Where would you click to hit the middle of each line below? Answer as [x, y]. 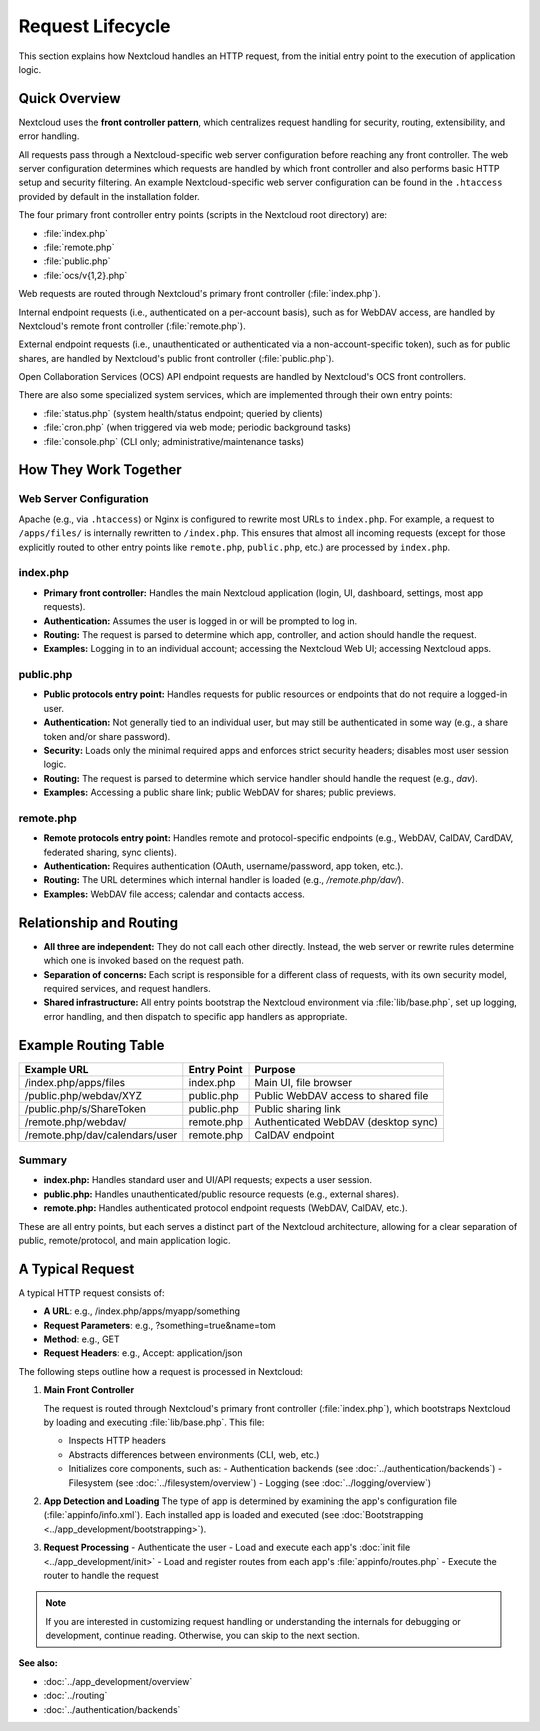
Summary [43, 1160]
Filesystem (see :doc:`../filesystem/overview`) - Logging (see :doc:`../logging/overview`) [250, 1482]
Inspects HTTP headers [117, 1441]
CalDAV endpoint [294, 1135]
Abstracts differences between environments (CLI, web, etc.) [194, 1454]
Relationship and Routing [98, 922]
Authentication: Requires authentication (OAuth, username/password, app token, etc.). [223, 866]
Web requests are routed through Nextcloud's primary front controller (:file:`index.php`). [199, 294]
